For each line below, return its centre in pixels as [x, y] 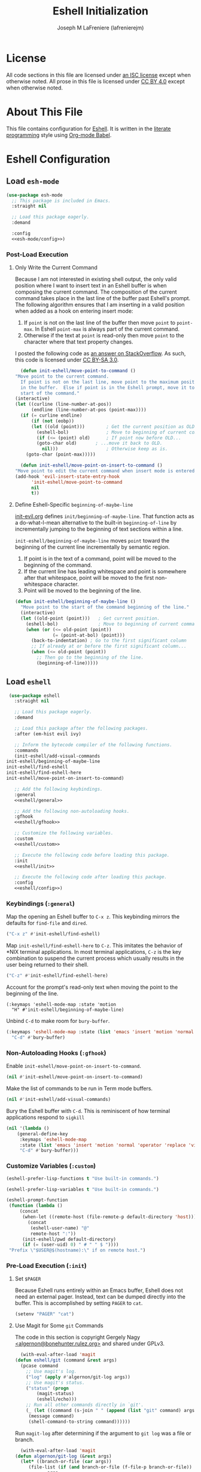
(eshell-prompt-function [37, 1200]
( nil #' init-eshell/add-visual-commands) [59, 1100]
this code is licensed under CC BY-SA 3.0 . [67, 360]
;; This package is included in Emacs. [61, 201]
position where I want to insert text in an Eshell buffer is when [91, 286]
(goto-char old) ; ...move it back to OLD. [100, 443]
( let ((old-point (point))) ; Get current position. [90, 618]
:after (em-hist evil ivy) [48, 734]
